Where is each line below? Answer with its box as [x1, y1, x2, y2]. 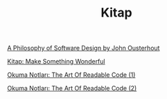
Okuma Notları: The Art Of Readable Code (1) [7, 71, 136, 79]
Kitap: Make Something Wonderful [7, 57, 105, 66]
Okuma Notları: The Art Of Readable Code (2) [7, 84, 137, 93]
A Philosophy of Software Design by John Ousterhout [7, 44, 160, 53]
